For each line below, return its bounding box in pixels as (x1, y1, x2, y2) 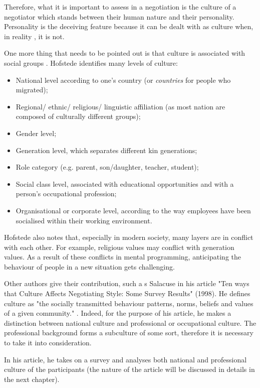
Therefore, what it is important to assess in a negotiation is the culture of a (4, 2, 236, 12)
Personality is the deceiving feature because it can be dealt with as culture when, (4, 21, 253, 32)
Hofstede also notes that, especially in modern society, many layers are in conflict (4, 232, 253, 242)
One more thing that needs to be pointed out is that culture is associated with (4, 48, 245, 58)
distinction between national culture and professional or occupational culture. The (4, 317, 256, 328)
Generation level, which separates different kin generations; (16, 145, 197, 155)
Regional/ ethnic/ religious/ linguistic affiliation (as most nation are (16, 101, 225, 111)
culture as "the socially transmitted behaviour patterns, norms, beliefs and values (4, 298, 253, 308)
